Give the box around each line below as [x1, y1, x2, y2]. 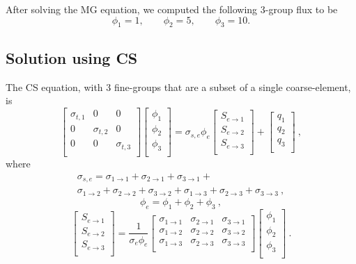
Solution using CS [6, 47, 138, 68]
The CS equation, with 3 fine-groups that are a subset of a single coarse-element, [6, 79, 351, 94]
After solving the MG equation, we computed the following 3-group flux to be [6, 2, 338, 16]
